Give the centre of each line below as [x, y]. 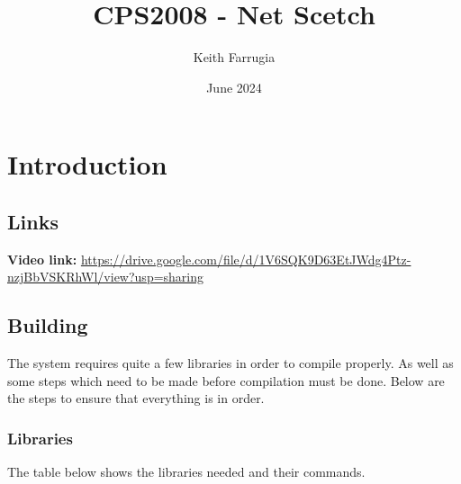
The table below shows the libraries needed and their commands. [186, 472]
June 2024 [234, 87]
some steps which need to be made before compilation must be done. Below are [226, 380]
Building [48, 325]
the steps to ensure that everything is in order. [136, 398]
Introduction [87, 164]
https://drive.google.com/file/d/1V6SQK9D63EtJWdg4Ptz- [246, 259]
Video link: [42, 259]
